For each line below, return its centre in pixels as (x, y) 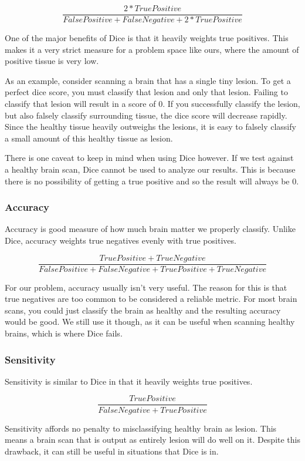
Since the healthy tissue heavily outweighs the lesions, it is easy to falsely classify (150, 127)
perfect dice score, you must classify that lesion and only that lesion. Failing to (146, 92)
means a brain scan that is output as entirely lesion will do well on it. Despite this (153, 440)
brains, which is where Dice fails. (64, 333)
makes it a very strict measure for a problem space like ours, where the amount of (152, 49)
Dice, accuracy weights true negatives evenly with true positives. (121, 240)
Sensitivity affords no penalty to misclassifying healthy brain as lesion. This (141, 428)
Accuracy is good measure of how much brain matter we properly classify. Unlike (150, 229)
